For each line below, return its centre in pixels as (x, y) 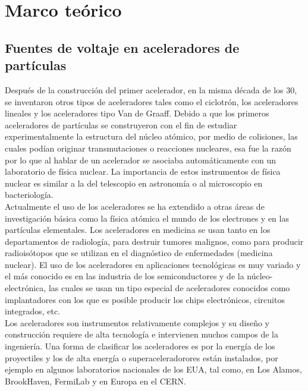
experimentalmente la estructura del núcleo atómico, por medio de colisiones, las (151, 136)
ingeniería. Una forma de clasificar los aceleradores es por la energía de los (140, 346)
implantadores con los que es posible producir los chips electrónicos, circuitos (145, 299)
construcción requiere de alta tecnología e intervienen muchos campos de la (142, 334)
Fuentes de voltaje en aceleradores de (122, 47)
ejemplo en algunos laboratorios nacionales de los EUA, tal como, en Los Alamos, (153, 369)
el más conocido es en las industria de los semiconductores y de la (125, 276)
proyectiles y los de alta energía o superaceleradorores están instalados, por (142, 357)
